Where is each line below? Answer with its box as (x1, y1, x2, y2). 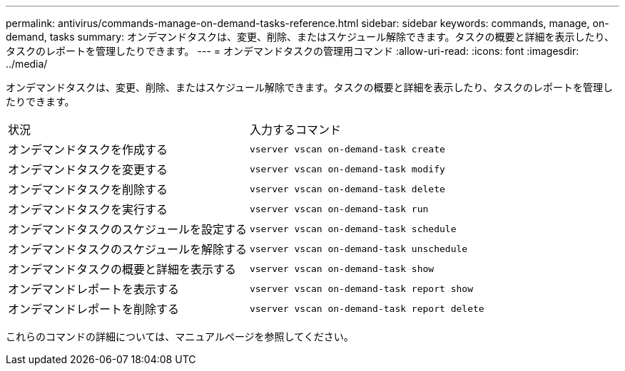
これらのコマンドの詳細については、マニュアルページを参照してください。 (6, 330, 354, 343)
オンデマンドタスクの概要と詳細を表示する (8, 262, 237, 276)
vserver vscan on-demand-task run (249, 203, 429, 214)
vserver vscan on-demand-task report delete (249, 303, 484, 314)
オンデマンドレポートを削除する (8, 302, 180, 316)
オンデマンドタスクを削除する (8, 182, 168, 197)
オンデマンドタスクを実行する (8, 202, 168, 216)
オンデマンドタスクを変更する (8, 162, 168, 177)
